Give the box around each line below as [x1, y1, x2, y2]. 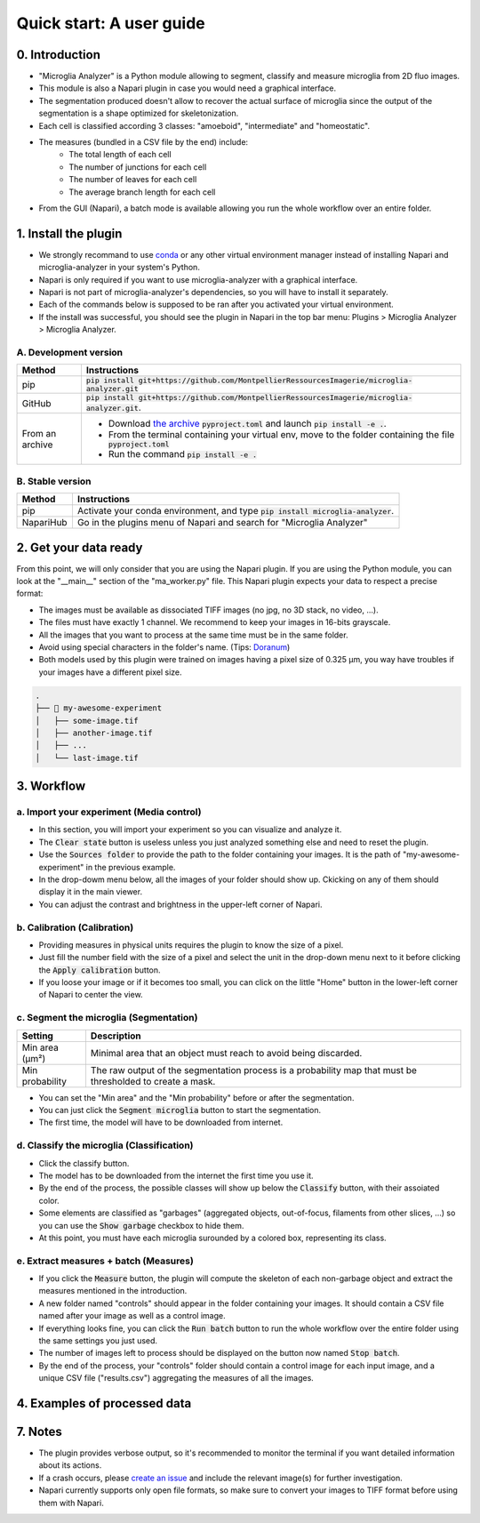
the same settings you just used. [38, 1335, 158, 1346]
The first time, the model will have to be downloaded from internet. [38, 1117, 284, 1128]
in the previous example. [85, 862, 176, 872]
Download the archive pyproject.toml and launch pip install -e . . [108, 418, 387, 430]
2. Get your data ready [16, 540, 143, 555]
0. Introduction [16, 47, 101, 62]
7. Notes [16, 1423, 62, 1439]
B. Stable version [16, 475, 92, 487]
